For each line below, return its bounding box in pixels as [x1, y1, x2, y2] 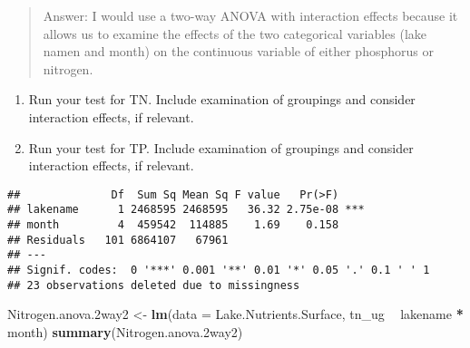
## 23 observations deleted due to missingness [7, 278, 300, 292]
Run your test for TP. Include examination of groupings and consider [28, 138, 414, 157]
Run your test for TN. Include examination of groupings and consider [28, 90, 416, 109]
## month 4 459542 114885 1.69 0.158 [7, 218, 339, 232]
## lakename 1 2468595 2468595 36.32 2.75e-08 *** [7, 203, 365, 217]
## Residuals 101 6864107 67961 [7, 233, 229, 246]
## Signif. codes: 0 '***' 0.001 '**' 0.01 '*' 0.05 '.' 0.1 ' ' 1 [7, 264, 430, 277]
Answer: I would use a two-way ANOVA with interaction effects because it [43, 6, 458, 24]
